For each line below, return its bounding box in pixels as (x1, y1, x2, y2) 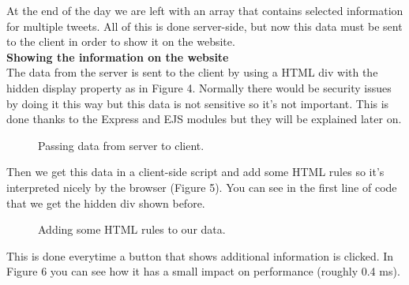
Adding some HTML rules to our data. (38, 221, 226, 238)
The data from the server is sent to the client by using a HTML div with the (6, 64, 378, 81)
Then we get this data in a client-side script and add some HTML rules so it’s (6, 163, 385, 180)
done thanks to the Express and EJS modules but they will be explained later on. (6, 111, 402, 127)
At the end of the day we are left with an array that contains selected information (6, 2, 403, 18)
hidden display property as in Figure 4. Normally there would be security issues (6, 79, 392, 96)
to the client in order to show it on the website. (6, 33, 235, 50)
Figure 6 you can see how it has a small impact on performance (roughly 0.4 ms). (6, 263, 400, 279)
